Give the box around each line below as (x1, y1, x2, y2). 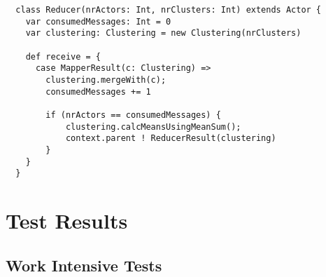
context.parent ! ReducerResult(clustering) (65, 133, 276, 144)
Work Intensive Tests (6, 254, 162, 276)
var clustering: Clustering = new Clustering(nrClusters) (25, 28, 302, 39)
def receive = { (25, 51, 101, 62)
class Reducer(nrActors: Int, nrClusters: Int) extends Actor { (15, 5, 322, 15)
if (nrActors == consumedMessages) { (45, 109, 221, 120)
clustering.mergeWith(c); (45, 74, 166, 85)
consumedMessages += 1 (45, 86, 151, 97)
